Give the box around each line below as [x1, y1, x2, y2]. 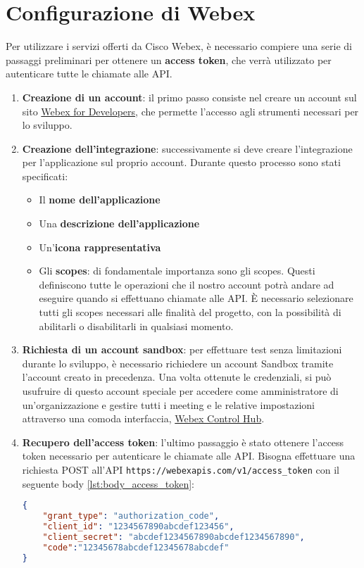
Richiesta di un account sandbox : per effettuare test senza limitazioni [22, 342, 342, 357]
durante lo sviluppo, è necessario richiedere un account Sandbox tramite [22, 355, 334, 370]
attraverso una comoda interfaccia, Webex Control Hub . [22, 411, 265, 426]
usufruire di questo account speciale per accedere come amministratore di [22, 384, 339, 398]
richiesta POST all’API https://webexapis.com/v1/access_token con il [22, 462, 339, 477]
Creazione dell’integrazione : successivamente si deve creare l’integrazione [22, 141, 353, 156]
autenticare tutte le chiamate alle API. [6, 66, 172, 81]
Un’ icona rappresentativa [39, 239, 161, 254]
